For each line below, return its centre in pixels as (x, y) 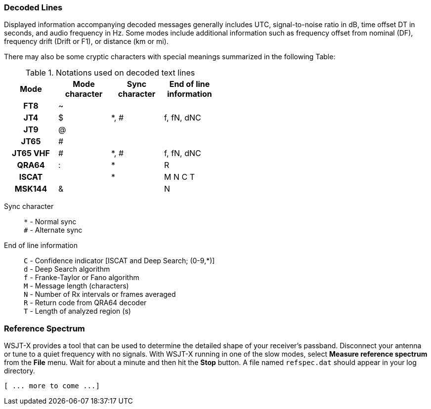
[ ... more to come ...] (52, 386)
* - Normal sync (50, 222)
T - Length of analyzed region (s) (77, 311)
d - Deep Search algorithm (67, 269)
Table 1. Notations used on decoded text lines (110, 73)
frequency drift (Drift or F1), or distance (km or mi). (86, 41)
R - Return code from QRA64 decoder (85, 303)
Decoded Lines (33, 7)
